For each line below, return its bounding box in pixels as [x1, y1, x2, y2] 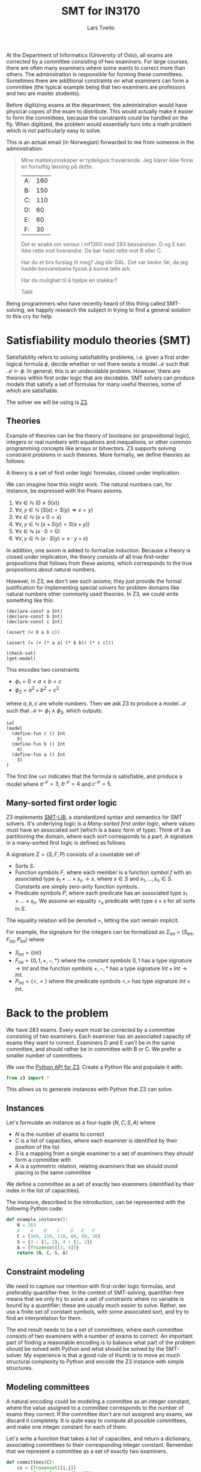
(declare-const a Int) [6, 608, 63, 614]
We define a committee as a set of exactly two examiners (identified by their [6, 1181, 194, 1188]
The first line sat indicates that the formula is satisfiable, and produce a [6, 773, 183, 780]
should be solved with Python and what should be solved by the [6, 1345, 164, 1353]
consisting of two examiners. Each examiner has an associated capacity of [6, 1033, 191, 1040]
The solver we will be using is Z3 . [6, 398, 89, 406]
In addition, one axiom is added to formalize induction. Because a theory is [6, 546, 191, 554]
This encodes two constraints [6, 666, 80, 673]
